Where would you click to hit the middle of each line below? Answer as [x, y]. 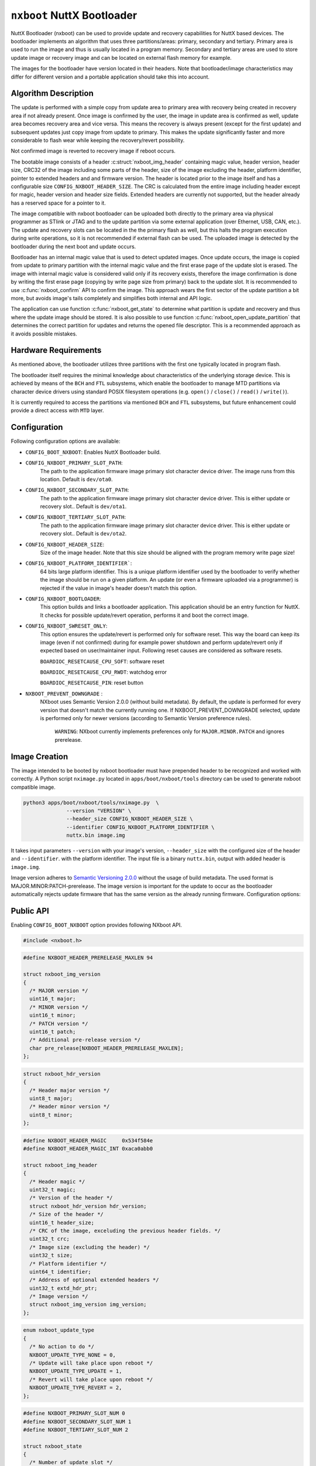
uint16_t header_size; [62, 1222]
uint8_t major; [51, 1098]
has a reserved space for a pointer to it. [59, 203]
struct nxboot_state [52, 1446]
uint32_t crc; [50, 1239]
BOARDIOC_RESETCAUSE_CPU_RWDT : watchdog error [103, 672]
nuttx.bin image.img [96, 835]
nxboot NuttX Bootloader [74, 15]
